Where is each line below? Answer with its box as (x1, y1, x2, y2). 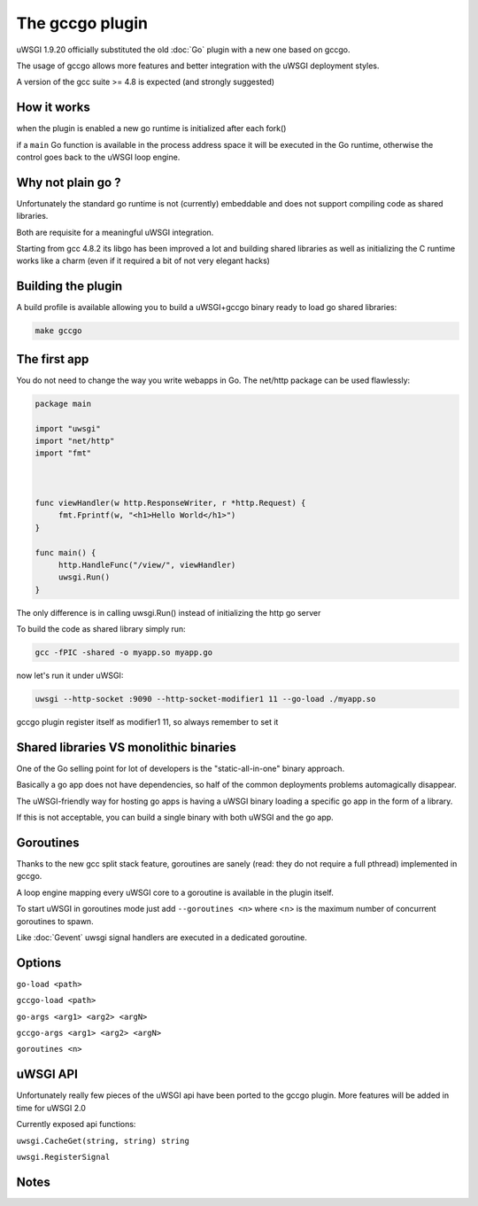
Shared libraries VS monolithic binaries (16, 740, 236, 755)
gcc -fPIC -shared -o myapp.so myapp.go (35, 648, 212, 657)
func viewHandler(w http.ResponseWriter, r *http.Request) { (35, 497, 306, 508)
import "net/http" (35, 436, 115, 447)
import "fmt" (35, 448, 92, 458)
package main (35, 399, 92, 408)
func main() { (35, 548, 96, 557)
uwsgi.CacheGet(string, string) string (16, 1135, 189, 1146)
